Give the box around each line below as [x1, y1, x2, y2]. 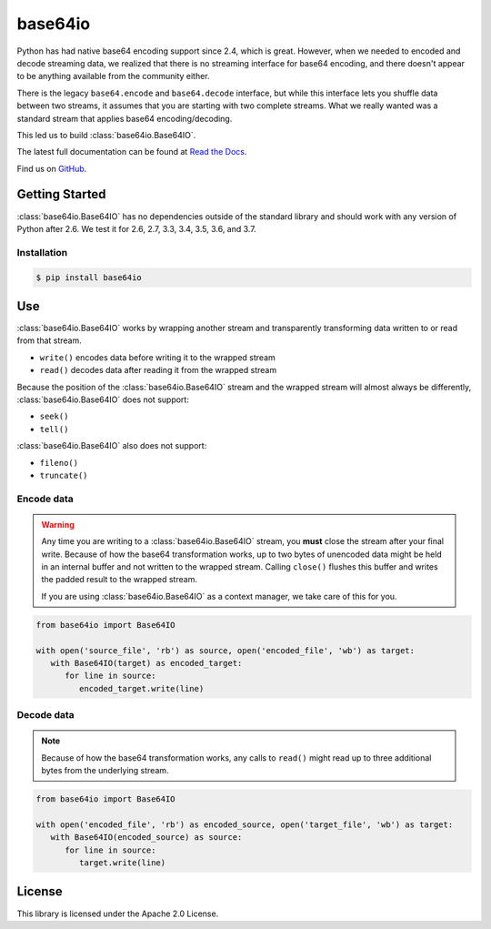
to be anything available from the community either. [16, 71, 210, 82]
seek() [39, 411, 69, 422]
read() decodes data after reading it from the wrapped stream [39, 365, 277, 376]
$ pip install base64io [35, 272, 143, 282]
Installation [16, 246, 68, 258]
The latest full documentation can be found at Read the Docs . [16, 146, 247, 157]
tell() [39, 424, 69, 434]
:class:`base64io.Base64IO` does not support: [16, 394, 190, 405]
